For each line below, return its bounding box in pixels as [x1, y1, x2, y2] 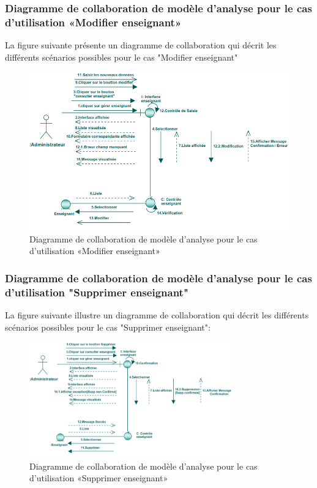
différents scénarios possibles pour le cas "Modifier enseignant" [5, 50, 238, 63]
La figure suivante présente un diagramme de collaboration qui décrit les [5, 39, 277, 51]
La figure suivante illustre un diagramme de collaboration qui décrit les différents [5, 309, 309, 321]
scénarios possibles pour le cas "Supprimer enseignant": [5, 320, 211, 333]
